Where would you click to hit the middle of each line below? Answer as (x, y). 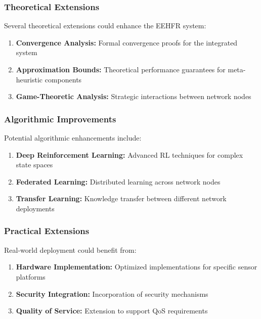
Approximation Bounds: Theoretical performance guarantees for (121, 69)
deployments (35, 208)
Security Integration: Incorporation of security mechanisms (112, 293)
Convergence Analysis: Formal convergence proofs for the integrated (127, 42)
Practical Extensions (47, 231)
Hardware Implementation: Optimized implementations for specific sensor (137, 267)
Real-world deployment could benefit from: (70, 249)
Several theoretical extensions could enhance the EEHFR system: (105, 26)
